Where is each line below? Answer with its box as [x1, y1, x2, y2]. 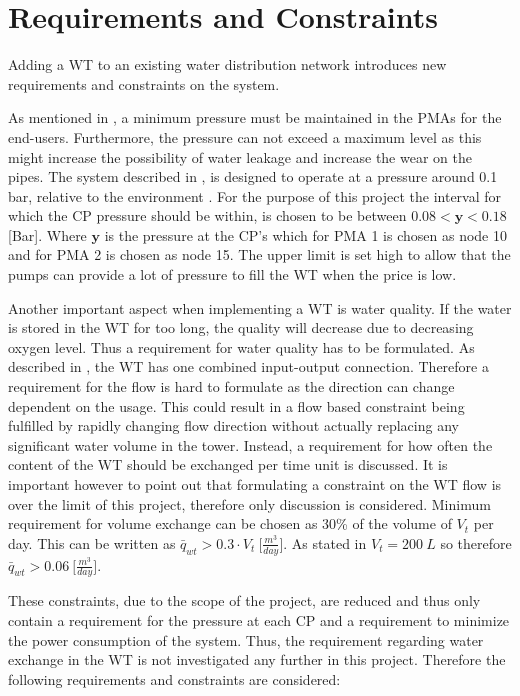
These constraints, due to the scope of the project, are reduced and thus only [8, 590, 481, 611]
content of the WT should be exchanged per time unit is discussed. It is [8, 454, 448, 475]
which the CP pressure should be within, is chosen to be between [8, 205, 407, 226]
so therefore [440, 532, 512, 553]
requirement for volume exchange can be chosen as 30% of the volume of [8, 513, 452, 534]
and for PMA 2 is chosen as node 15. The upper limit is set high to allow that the [8, 244, 511, 265]
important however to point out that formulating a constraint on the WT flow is [8, 474, 502, 494]
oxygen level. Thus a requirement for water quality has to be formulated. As [8, 336, 475, 357]
